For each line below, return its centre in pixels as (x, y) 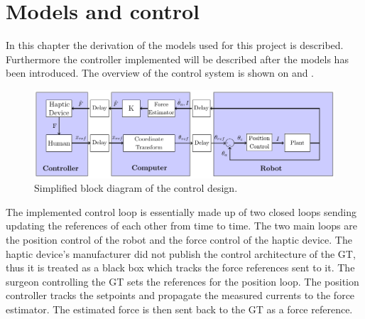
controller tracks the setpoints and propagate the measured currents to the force (180, 295)
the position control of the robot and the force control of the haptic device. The (179, 240)
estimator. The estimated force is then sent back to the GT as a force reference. (179, 309)
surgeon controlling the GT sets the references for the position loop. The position (182, 281)
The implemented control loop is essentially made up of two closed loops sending (181, 211)
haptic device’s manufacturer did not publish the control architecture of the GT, (181, 253)
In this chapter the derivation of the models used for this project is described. (175, 45)
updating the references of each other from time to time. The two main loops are (181, 226)
